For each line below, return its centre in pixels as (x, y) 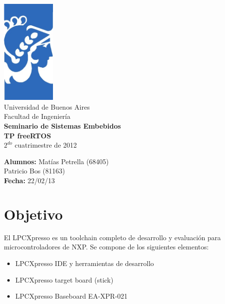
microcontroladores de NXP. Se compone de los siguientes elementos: (106, 247)
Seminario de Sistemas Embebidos (62, 126)
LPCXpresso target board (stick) (64, 279)
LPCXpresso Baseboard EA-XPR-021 (71, 296)
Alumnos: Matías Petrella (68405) (56, 161)
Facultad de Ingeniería (37, 116)
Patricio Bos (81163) (35, 171)
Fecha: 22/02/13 (29, 180)
